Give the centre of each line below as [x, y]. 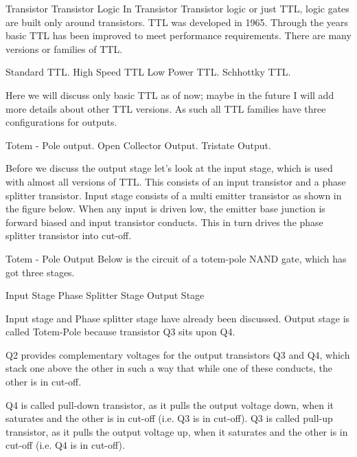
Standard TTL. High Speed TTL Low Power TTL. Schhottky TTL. [148, 72]
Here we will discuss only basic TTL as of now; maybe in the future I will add [170, 94]
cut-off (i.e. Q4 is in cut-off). [65, 445]
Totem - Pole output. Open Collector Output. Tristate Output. [138, 145]
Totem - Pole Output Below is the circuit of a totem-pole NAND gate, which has [176, 258]
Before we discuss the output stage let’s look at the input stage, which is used [169, 168]
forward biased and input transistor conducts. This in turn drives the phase [164, 222]
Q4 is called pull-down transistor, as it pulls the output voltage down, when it [170, 404]
